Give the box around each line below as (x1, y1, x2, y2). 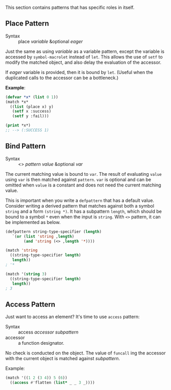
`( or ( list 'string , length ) (12, 234, 74, 239)
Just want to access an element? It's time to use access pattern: (5, 313, 140, 320)
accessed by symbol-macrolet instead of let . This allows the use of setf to (5, 53, 163, 60)
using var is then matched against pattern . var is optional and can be (5, 176, 152, 182)
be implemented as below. (5, 219, 61, 225)
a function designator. (18, 340, 65, 346)
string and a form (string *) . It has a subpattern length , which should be (5, 208, 162, 214)
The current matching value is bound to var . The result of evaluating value (5, 171, 162, 177)
